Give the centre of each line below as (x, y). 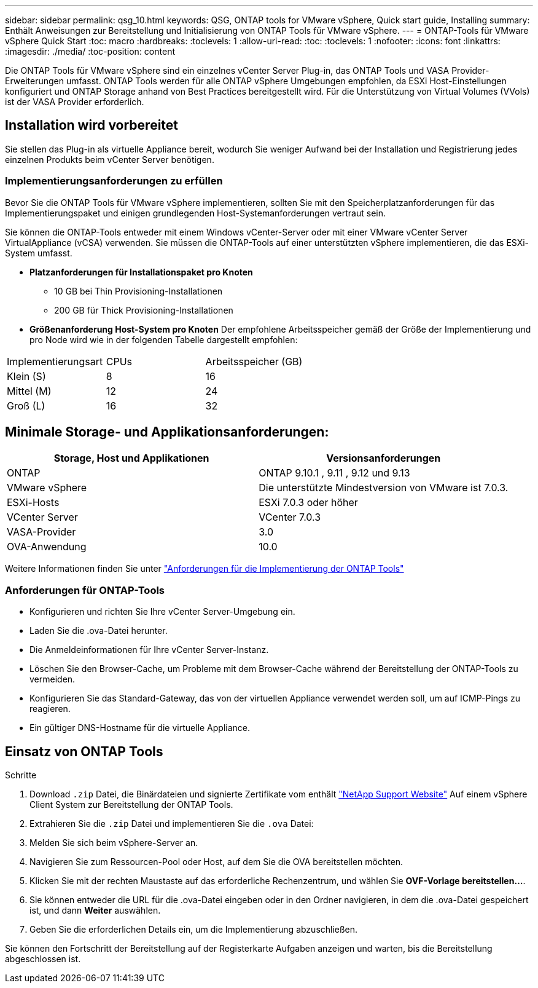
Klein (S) (26, 376)
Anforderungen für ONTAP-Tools (85, 590)
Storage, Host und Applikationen (131, 458)
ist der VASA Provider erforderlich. (75, 102)
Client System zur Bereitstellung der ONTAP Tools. (131, 805)
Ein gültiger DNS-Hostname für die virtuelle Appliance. (140, 728)
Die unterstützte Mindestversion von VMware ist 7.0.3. (384, 488)
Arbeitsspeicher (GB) (254, 361)
